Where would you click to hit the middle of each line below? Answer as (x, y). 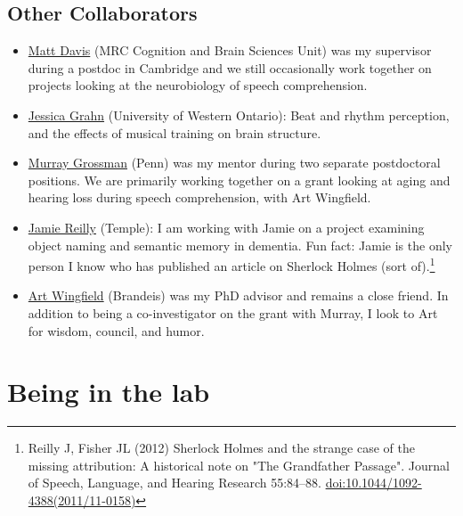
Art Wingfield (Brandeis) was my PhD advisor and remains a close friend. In (238, 295)
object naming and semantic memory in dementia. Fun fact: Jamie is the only (240, 245)
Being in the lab (109, 392)
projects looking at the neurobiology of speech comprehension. (198, 85)
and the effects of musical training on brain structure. (175, 132)
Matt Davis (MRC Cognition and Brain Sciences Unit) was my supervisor (230, 50)
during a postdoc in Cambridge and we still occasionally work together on (230, 67)
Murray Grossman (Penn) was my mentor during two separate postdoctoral (234, 163)
